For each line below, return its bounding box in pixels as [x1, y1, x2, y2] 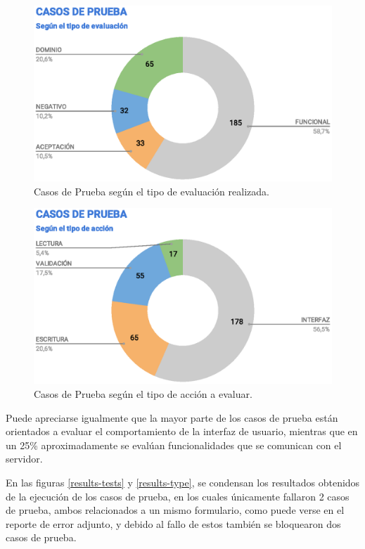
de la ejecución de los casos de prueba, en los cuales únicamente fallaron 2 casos [6, 489, 350, 503]
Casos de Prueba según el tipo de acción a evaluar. [34, 386, 252, 401]
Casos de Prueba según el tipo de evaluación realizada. [34, 183, 269, 198]
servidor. [6, 451, 43, 466]
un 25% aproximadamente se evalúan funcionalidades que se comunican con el [6, 437, 342, 452]
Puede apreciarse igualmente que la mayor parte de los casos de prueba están [6, 410, 338, 425]
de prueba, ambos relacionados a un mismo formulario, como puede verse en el [6, 503, 345, 517]
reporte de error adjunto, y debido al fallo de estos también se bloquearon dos [6, 516, 341, 531]
